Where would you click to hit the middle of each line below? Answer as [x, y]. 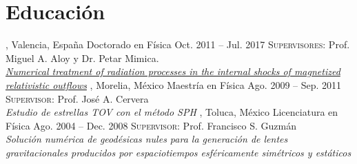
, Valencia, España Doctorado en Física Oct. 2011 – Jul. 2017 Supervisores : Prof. [178, 44]
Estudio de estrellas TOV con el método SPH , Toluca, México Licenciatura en [172, 112]
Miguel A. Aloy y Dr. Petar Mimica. [82, 58]
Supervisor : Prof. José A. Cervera [77, 98]
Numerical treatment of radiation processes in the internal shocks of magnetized [173, 71]
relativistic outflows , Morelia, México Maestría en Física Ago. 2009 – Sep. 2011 [174, 84]
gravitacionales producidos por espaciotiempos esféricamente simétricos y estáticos [178, 152]
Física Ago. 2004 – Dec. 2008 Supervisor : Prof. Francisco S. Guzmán [151, 125]
